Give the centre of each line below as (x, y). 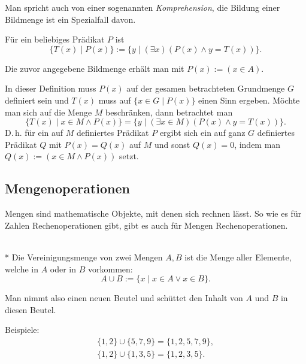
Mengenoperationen (67, 188)
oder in (63, 269)
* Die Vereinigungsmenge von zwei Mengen (84, 257)
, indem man (257, 144)
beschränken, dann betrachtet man (169, 112)
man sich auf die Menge (49, 112)
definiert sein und (37, 100)
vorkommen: (110, 269)
